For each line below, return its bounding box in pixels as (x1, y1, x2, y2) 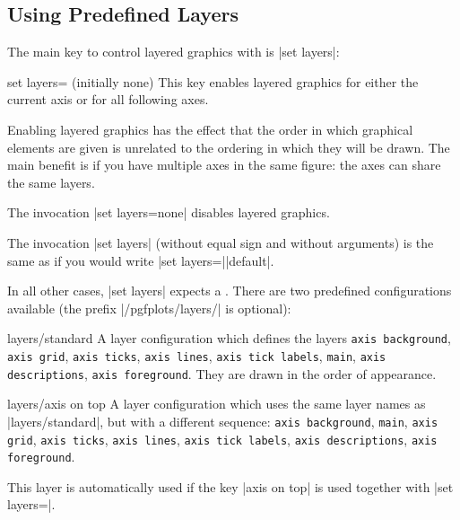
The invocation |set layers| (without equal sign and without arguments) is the (7, 233, 434, 251)
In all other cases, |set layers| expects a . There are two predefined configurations (7, 281, 452, 300)
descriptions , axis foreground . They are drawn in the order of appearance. (7, 364, 437, 383)
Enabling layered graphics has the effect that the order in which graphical (7, 119, 413, 138)
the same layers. (7, 172, 95, 191)
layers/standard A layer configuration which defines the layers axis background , (7, 329, 451, 348)
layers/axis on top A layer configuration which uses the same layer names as (7, 394, 426, 413)
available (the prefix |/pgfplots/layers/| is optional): (7, 298, 291, 317)
